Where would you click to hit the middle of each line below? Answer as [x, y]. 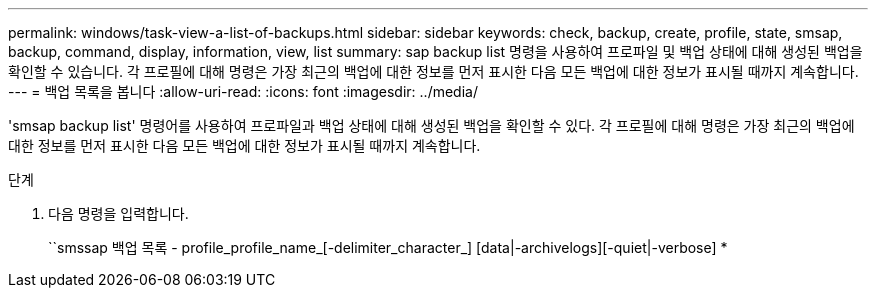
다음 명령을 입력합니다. [118, 213]
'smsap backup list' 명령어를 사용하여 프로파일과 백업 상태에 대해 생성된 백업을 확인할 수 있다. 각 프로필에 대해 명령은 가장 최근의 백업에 [431, 125]
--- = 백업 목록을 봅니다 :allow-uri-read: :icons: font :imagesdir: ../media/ [243, 91]
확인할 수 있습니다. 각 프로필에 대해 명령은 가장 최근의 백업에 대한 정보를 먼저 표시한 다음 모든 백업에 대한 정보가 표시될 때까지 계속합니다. [433, 71]
